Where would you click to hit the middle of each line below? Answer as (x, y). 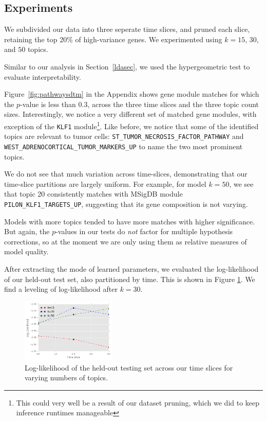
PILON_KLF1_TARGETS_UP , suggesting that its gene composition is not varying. (126, 204)
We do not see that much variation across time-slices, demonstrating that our (126, 174)
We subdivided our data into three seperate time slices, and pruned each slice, (127, 29)
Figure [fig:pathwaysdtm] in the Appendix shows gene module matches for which (132, 94)
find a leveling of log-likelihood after (61, 289)
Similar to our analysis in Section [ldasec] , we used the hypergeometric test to (127, 66)
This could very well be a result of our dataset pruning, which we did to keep (138, 402)
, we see (241, 183)
